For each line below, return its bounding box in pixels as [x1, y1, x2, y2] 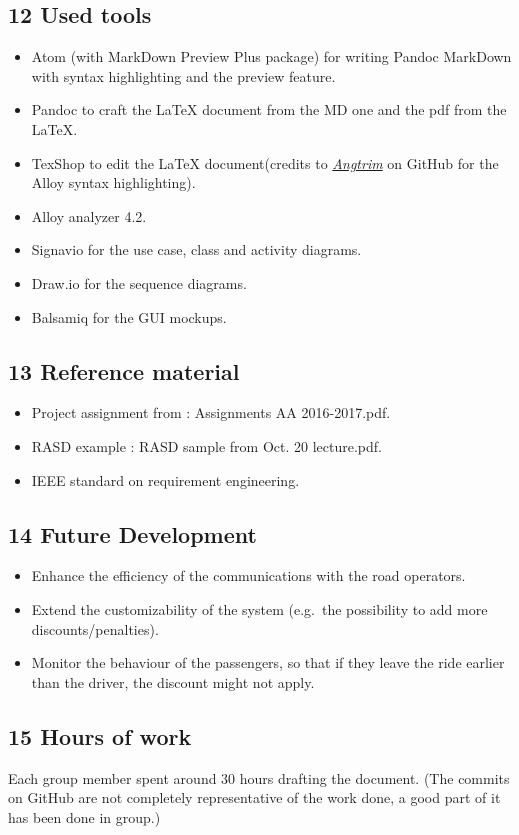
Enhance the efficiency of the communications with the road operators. [31, 565, 466, 586]
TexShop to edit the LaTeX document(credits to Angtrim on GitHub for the [31, 152, 499, 173]
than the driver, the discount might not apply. [31, 671, 315, 692]
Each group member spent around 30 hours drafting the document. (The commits [8, 767, 510, 788]
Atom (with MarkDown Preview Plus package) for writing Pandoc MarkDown [31, 46, 512, 67]
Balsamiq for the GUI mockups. [31, 306, 227, 327]
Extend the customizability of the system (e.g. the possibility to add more [31, 598, 488, 619]
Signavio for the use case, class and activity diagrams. [31, 239, 362, 260]
